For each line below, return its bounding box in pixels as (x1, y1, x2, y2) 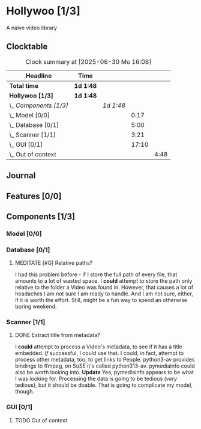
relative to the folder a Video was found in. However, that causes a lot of (14, 284, 194, 291)
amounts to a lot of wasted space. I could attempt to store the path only (14, 277, 193, 285)
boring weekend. (14, 303, 57, 310)
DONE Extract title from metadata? (14, 332, 100, 339)
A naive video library (6, 24, 57, 31)
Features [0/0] (6, 191, 62, 201)
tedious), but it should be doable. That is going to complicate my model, (14, 381, 193, 389)
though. (14, 388, 35, 395)
